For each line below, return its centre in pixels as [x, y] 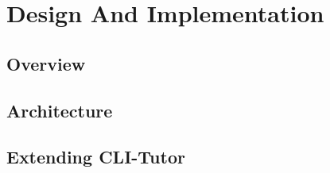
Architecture [60, 110]
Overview [46, 63]
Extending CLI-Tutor [96, 157]
